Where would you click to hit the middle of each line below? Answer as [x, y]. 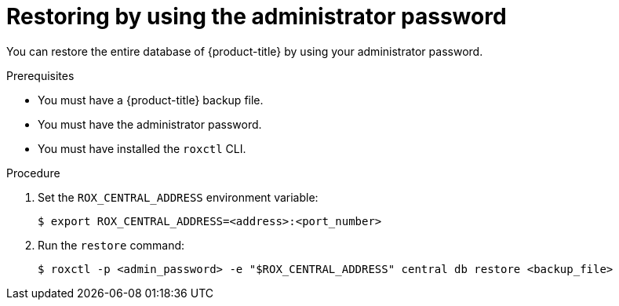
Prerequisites [40, 75]
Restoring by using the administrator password [257, 16]
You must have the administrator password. [150, 124]
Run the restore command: [111, 245]
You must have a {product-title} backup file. [151, 100]
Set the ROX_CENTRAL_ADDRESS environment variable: [178, 197]
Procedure [33, 173]
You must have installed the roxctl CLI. [142, 148]
